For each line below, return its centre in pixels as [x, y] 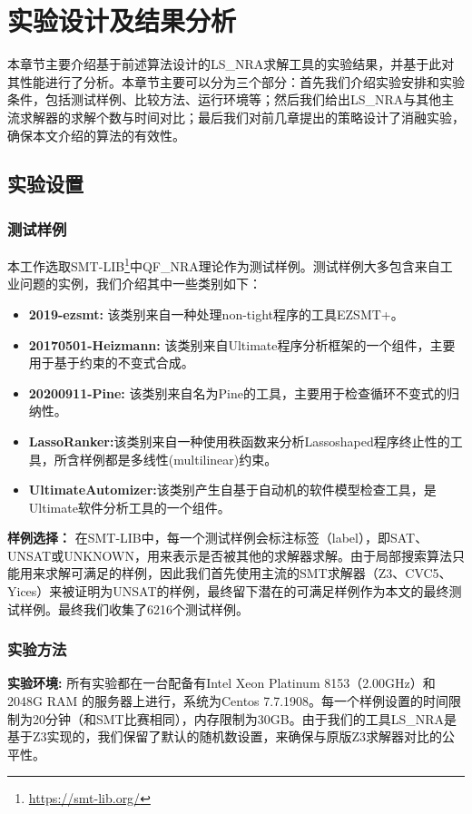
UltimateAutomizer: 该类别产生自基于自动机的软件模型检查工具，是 [232, 490]
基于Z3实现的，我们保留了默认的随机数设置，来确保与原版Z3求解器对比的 [225, 736]
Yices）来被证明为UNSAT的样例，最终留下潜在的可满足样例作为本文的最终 [228, 591]
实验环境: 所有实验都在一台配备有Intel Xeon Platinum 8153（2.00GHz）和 [221, 683]
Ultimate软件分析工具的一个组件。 [129, 507]
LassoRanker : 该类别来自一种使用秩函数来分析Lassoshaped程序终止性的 [239, 441]
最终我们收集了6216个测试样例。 [153, 608]
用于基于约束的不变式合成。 [111, 363]
